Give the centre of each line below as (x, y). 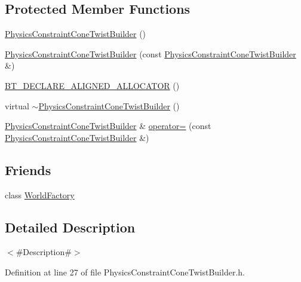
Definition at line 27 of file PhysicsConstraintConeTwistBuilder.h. (125, 272)
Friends (28, 169)
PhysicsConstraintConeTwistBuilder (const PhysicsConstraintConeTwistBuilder (150, 53)
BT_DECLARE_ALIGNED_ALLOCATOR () (92, 85)
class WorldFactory (40, 194)
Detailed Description (70, 227)
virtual (17, 105)
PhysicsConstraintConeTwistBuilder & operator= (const (108, 126)
